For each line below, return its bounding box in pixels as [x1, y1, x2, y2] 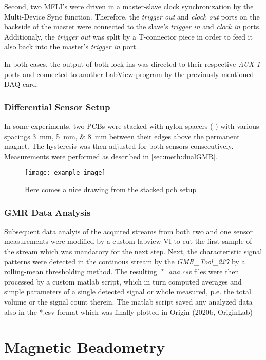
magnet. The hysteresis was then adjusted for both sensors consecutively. [4, 141, 234, 151]
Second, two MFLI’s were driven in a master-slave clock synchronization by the [4, 1, 254, 11]
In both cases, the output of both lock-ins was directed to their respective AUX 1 [4, 58, 260, 69]
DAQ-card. [4, 79, 39, 89]
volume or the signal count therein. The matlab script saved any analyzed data [4, 296, 253, 307]
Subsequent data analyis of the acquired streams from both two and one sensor [4, 225, 253, 236]
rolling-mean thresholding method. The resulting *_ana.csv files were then [4, 266, 239, 277]
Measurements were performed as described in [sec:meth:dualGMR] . [4, 150, 218, 161]
